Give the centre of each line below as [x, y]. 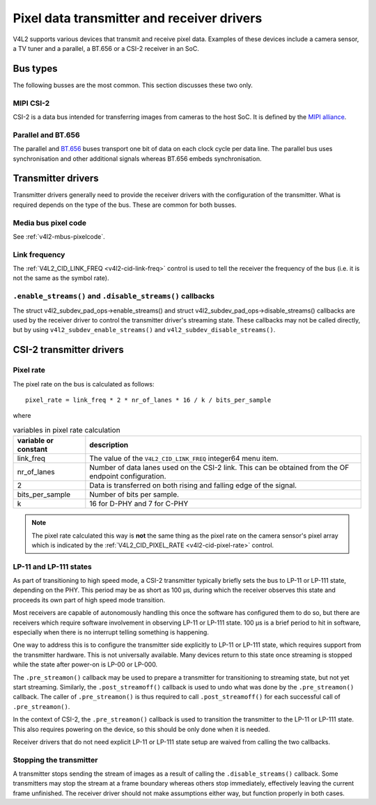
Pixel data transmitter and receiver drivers [138, 18]
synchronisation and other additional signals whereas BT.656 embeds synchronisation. [137, 158]
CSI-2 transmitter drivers [69, 350]
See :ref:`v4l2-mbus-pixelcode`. [59, 236]
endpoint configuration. [128, 476]
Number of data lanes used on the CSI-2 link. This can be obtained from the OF [219, 468]
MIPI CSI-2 [31, 103]
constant [32, 449]
